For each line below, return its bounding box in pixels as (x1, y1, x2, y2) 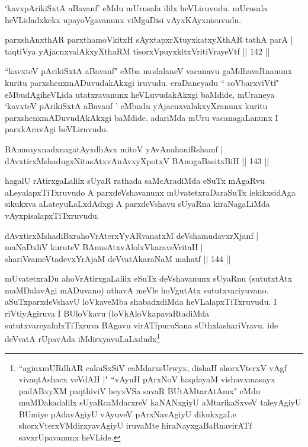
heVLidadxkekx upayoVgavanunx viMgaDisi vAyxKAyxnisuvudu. (5, 13, 242, 25)
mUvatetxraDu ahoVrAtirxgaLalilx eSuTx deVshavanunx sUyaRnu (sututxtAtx (5, 272, 293, 285)
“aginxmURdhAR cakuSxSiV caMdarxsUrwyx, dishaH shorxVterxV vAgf (18, 361, 287, 373)
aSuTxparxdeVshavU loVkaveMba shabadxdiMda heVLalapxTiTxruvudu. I (5, 295, 277, 308)
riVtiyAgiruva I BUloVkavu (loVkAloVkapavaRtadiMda (5, 307, 210, 320)
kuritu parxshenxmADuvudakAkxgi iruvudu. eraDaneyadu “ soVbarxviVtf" (5, 76, 280, 88)
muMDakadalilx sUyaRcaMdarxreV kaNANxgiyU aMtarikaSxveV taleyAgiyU (18, 396, 301, 408)
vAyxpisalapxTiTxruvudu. (5, 209, 100, 221)
